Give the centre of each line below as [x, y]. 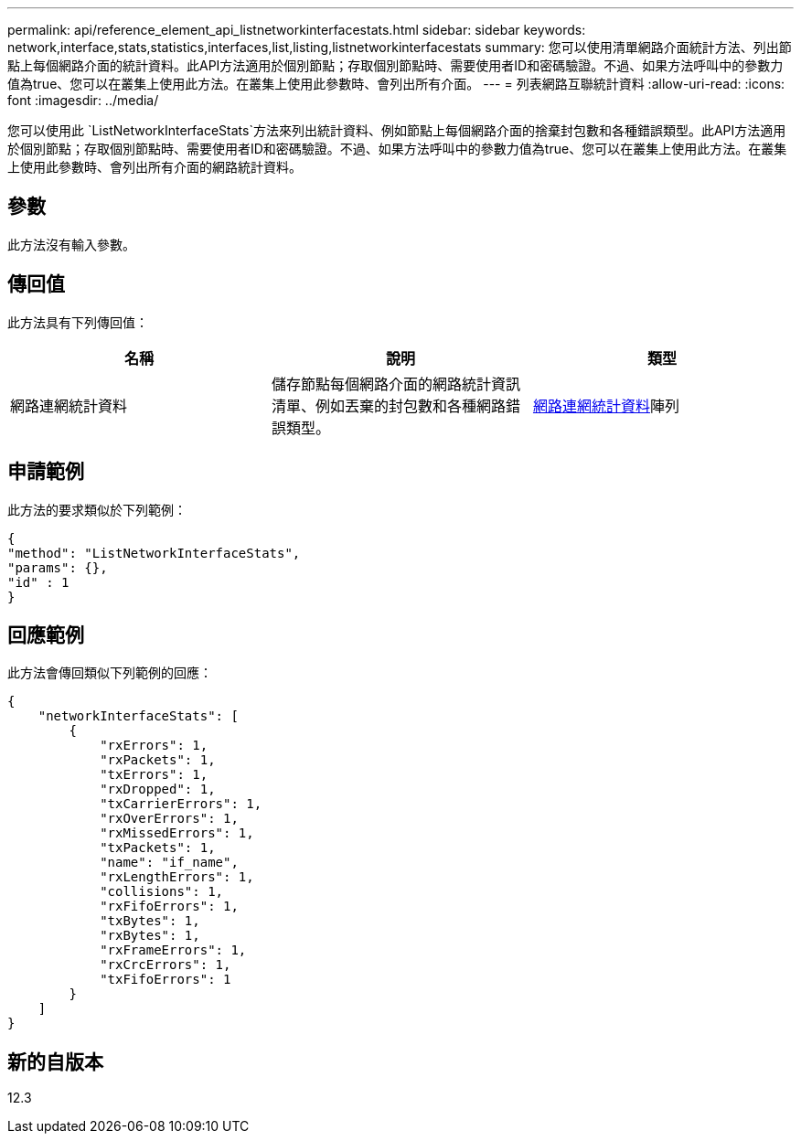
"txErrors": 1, [154, 775]
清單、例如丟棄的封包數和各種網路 [388, 405]
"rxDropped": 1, [158, 789]
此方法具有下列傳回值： [78, 322]
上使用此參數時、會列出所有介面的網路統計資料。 [155, 167]
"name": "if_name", [169, 863]
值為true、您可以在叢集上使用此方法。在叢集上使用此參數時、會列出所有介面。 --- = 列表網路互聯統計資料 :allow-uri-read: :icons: [396, 84]
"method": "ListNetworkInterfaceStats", [154, 553]
